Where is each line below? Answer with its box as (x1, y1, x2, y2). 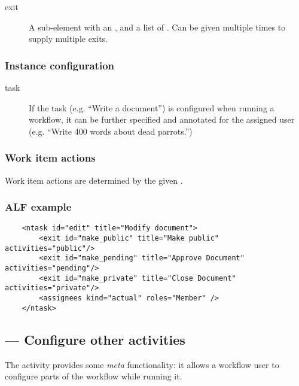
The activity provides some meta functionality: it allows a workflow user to (5, 358, 279, 370)
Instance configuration (5, 57, 114, 72)
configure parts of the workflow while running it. (5, 370, 182, 382)
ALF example (5, 199, 72, 214)
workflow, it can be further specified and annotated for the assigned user (29, 113, 295, 126)
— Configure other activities (5, 330, 185, 348)
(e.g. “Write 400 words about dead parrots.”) (29, 124, 193, 137)
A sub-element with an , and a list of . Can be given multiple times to (29, 20, 286, 33)
